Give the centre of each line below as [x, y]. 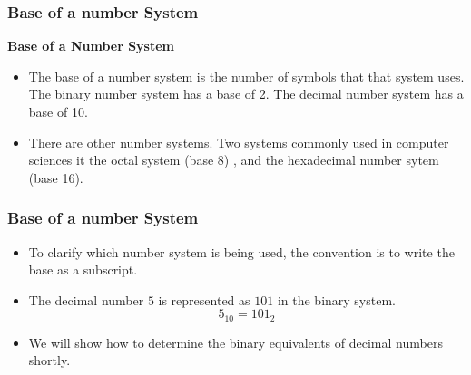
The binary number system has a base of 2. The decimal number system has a [246, 94]
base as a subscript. [83, 269]
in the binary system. [336, 299]
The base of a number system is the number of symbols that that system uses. [246, 76]
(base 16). [56, 177]
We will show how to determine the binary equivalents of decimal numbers [235, 342]
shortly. [49, 360]
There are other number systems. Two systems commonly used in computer [239, 142]
